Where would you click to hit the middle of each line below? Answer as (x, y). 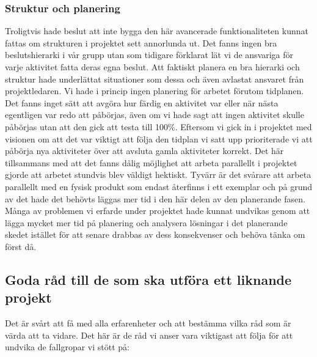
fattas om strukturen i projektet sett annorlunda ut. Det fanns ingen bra (141, 42)
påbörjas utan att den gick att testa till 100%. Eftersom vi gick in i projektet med (158, 126)
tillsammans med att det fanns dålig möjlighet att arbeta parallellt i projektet (151, 162)
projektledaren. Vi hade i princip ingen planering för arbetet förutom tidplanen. (155, 91)
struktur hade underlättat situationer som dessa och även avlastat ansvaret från (155, 79)
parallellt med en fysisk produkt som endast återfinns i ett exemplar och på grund (159, 186)
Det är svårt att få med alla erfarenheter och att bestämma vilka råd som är (148, 323)
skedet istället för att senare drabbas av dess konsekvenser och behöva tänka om (155, 234)
